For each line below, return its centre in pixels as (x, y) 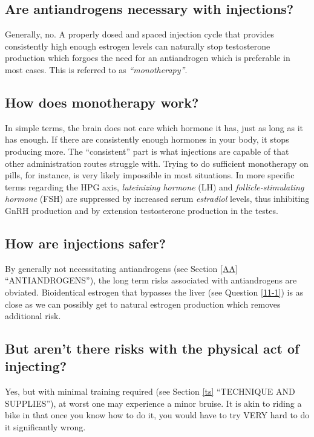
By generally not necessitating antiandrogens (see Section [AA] (121, 268)
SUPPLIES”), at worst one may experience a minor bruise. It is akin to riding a (153, 403)
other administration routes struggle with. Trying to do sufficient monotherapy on (157, 163)
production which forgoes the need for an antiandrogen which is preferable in (148, 58)
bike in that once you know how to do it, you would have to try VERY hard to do (157, 415)
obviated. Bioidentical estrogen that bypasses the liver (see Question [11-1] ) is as (154, 292)
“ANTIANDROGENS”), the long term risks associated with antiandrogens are (151, 280)
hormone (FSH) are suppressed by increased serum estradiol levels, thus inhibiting (157, 199)
